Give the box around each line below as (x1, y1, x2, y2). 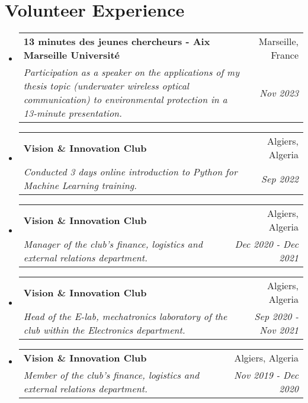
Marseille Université (23, 48, 120, 62)
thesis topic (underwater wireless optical (23, 79, 189, 93)
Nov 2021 (259, 323, 299, 337)
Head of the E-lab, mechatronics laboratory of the (23, 309, 227, 324)
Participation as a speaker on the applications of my (23, 65, 239, 79)
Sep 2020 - (254, 309, 299, 324)
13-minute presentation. (23, 106, 123, 120)
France (271, 48, 299, 62)
